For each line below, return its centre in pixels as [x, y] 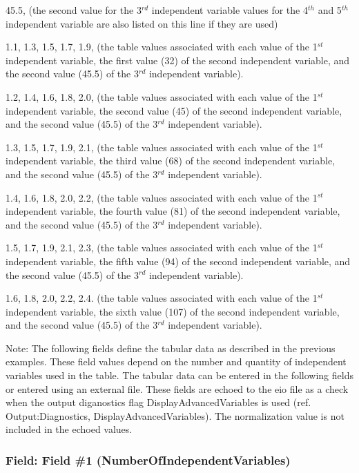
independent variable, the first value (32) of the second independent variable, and [178, 60]
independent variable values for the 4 [230, 10]
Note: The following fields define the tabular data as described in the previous [171, 348]
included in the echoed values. [69, 429]
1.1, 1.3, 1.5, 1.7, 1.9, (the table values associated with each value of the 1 [162, 47]
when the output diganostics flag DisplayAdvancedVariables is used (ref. [158, 402]
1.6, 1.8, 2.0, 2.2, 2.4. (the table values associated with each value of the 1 [162, 298]
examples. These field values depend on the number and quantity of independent [176, 361]
